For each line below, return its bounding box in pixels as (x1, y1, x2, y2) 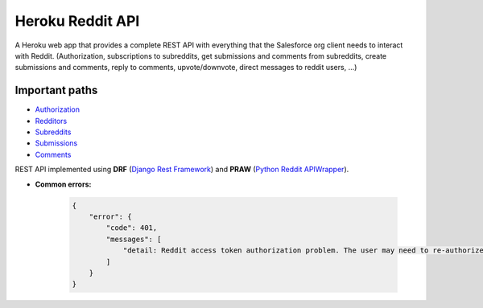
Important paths (14, 84, 98, 97)
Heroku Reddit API (14, 12, 140, 30)
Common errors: (35, 179, 92, 189)
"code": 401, (105, 224, 158, 232)
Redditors (35, 116, 68, 125)
